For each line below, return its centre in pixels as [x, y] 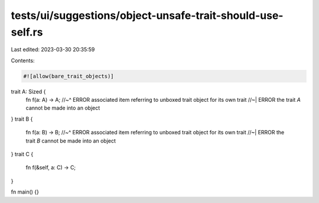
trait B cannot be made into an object [71, 141]
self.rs [27, 32]
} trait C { [22, 154]
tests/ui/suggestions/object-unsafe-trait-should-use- [147, 15]
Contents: [23, 60]
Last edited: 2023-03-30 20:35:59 [53, 50]
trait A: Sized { [28, 91]
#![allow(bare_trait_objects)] [69, 76]
